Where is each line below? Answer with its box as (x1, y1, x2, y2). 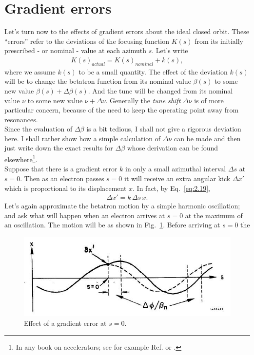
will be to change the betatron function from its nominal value (4, 76, 191, 86)
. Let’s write (152, 45, 188, 56)
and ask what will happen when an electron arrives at (4, 210, 165, 220)
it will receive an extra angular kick (124, 173, 231, 183)
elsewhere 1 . (4, 153, 38, 164)
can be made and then (174, 133, 241, 143)
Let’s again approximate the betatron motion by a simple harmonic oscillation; (4, 201, 240, 211)
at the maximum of (185, 210, 243, 220)
